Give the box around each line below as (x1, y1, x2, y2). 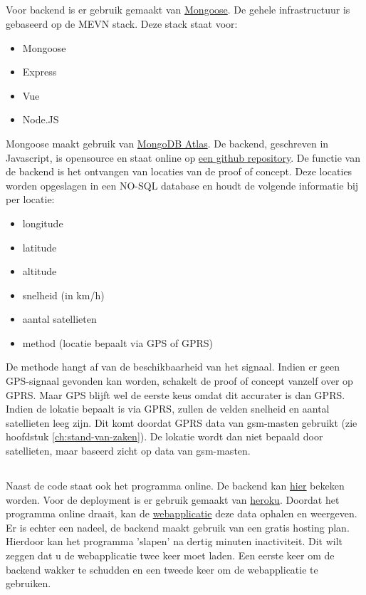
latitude (22, 239, 57, 254)
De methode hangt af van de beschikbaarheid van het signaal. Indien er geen (6, 359, 340, 374)
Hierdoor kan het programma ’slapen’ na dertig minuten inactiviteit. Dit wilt (6, 534, 343, 549)
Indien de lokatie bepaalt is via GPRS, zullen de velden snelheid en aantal (6, 401, 330, 416)
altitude (22, 264, 57, 279)
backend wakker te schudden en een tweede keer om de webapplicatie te (6, 562, 318, 576)
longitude (22, 215, 63, 230)
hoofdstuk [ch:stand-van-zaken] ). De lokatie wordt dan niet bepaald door (6, 429, 323, 444)
